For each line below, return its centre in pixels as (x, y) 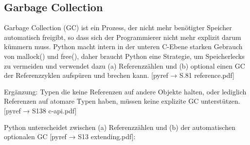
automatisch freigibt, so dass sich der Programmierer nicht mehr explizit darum (123, 37)
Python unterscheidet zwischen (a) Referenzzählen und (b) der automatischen (120, 127)
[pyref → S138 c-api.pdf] (40, 110)
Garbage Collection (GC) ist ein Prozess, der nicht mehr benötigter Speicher (118, 27)
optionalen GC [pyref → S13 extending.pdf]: (70, 136)
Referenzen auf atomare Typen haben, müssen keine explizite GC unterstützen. (122, 101)
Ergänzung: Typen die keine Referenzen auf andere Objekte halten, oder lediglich (125, 91)
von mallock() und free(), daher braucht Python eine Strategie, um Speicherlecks (124, 56)
